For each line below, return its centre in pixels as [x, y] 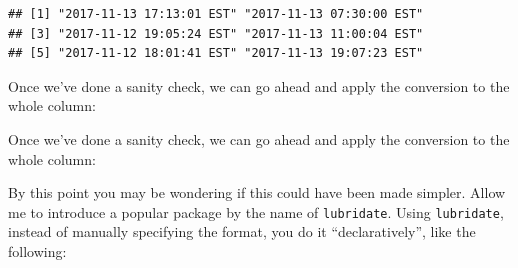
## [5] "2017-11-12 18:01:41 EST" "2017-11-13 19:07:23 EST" [216, 53]
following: [37, 251]
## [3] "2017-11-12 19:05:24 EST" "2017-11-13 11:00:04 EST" [216, 33]
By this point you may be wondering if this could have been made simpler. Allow [257, 192]
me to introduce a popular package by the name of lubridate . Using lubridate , [256, 211]
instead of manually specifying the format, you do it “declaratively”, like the [242, 231]
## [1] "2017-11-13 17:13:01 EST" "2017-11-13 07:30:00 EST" [216, 14]
